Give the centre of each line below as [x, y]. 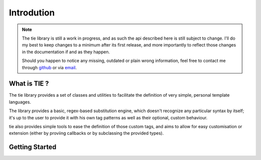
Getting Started [33, 147]
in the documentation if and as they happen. [66, 52]
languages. [20, 102]
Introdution [32, 13]
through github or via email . [49, 67]
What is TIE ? [29, 84]
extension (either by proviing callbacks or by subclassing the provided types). [86, 133]
